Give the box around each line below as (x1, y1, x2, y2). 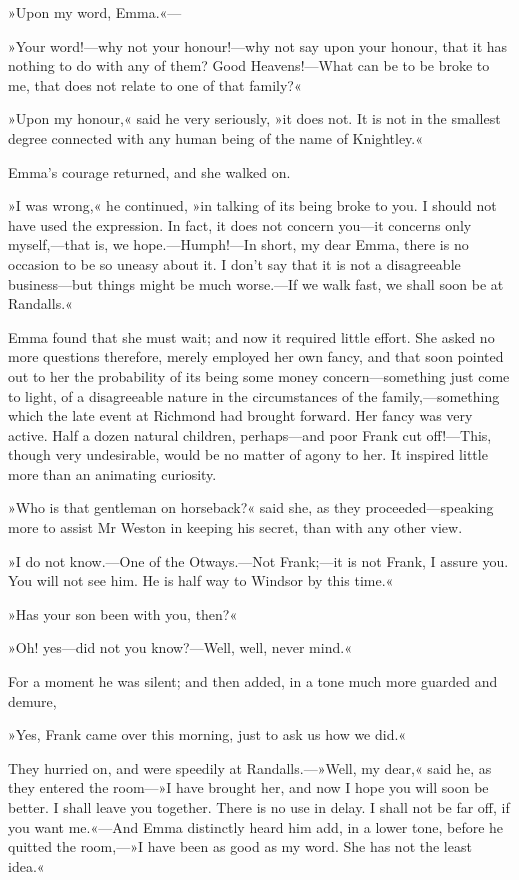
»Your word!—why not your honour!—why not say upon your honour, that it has (8, 35, 508, 56)
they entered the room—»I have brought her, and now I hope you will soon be (8, 777, 489, 798)
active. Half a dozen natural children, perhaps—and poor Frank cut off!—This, (8, 424, 492, 445)
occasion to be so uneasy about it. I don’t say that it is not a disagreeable (8, 253, 461, 274)
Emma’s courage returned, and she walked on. (8, 161, 291, 182)
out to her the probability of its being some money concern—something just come (8, 365, 510, 386)
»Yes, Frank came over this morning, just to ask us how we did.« (8, 724, 407, 745)
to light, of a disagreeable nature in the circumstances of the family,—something (8, 385, 500, 406)
